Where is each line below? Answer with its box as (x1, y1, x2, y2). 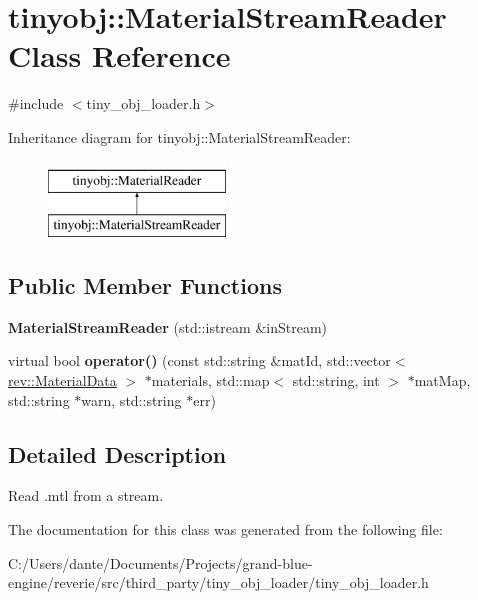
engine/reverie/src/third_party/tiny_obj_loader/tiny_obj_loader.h (8, 572, 429, 593)
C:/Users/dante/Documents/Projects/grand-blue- (8, 552, 313, 573)
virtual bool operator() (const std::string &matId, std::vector (8, 350, 391, 371)
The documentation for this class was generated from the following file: (8, 519, 443, 540)
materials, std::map (151, 370, 270, 391)
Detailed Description (8, 438, 227, 469)
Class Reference (8, 35, 231, 76)
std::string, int (292, 370, 380, 391)
